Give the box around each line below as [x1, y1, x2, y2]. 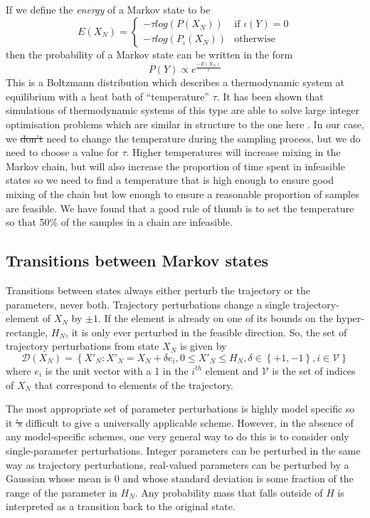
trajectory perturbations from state [6, 338, 159, 353]
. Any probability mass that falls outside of [134, 485, 323, 499]
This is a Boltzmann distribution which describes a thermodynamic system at [6, 75, 345, 90]
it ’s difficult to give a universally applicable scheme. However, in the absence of [6, 415, 354, 430]
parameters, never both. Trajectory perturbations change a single [6, 296, 290, 311]
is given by [180, 338, 227, 353]
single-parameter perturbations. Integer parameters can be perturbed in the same [6, 442, 361, 457]
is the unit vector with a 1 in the [45, 363, 189, 378]
